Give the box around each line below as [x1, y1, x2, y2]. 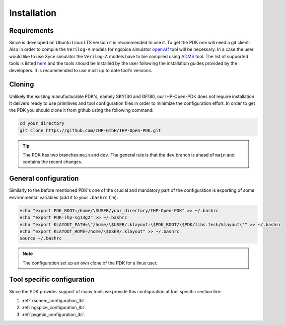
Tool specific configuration [9, 275, 95, 284]
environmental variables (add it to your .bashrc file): [9, 194, 118, 200]
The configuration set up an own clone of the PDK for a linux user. [22, 260, 158, 266]
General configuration [9, 174, 79, 183]
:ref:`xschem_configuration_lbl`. [21, 297, 86, 303]
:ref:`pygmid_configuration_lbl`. [21, 311, 85, 318]
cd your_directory [19, 121, 65, 126]
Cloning [9, 80, 34, 89]
